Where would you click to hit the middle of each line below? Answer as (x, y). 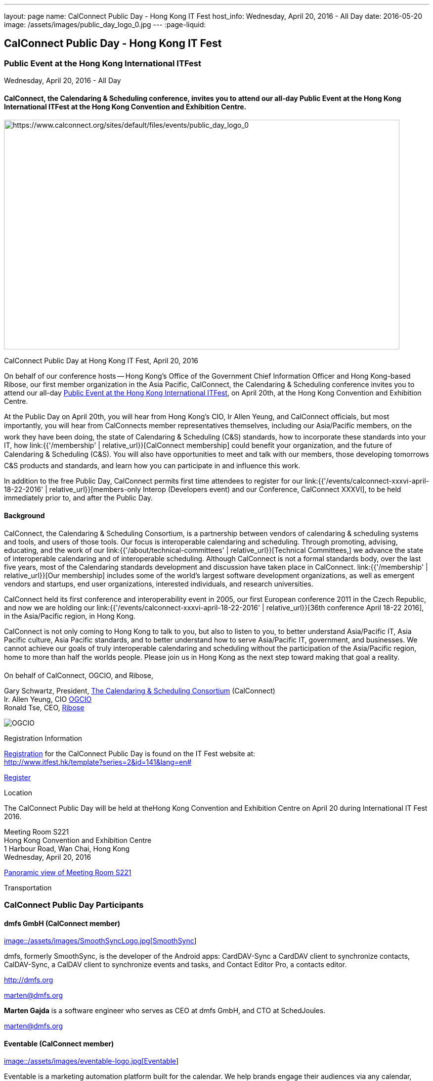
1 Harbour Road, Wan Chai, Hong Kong (67, 848)
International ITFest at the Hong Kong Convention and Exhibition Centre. (125, 106)
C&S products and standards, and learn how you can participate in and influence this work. (152, 466)
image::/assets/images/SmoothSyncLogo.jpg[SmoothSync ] (100, 941)
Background (24, 516)
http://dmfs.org (29, 980)
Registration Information (43, 738)
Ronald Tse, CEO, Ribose (44, 707)
